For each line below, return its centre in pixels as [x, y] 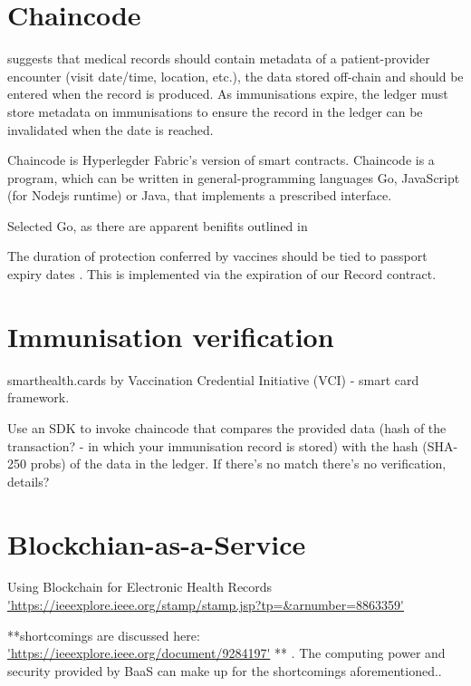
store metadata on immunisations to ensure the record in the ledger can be [215, 111]
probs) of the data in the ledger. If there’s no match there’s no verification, [238, 464]
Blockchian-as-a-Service [157, 543]
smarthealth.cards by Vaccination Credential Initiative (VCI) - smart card [213, 379]
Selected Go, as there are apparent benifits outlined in [158, 225]
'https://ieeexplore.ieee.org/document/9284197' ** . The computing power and [226, 653]
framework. [38, 397]
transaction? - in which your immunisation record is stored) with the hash [213, 445]
